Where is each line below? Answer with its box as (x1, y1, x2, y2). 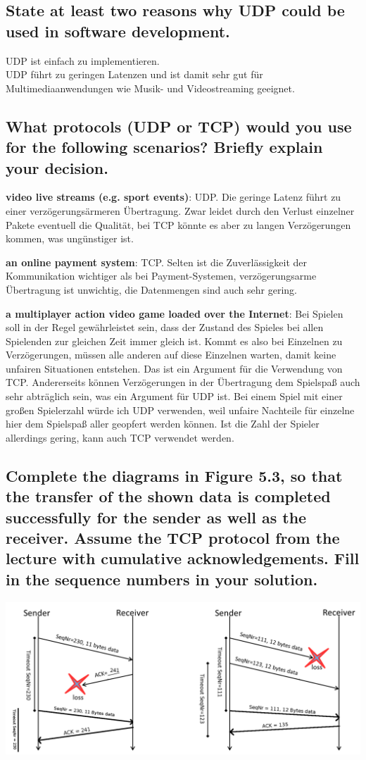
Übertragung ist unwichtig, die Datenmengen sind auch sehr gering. (6, 282, 297, 297)
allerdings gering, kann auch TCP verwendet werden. (6, 430, 234, 444)
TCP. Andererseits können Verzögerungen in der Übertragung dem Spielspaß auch (6, 375, 360, 390)
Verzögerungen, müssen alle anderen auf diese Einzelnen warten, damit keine (6, 347, 336, 362)
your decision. (6, 156, 108, 178)
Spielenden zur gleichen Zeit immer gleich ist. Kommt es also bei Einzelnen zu (6, 333, 343, 348)
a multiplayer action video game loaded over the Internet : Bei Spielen (6, 306, 343, 320)
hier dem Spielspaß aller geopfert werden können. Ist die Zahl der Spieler (6, 416, 320, 431)
